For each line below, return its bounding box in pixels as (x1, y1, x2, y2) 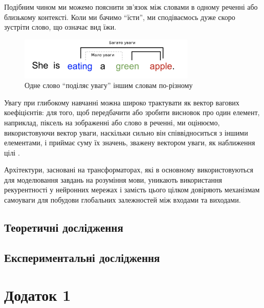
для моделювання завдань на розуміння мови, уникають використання (4, 174, 222, 185)
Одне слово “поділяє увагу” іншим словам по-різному (25, 80, 193, 91)
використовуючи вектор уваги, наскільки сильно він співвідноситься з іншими (4, 127, 248, 138)
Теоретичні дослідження (4, 219, 123, 235)
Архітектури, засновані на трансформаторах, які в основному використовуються (4, 164, 253, 175)
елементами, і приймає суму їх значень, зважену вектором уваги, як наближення (4, 137, 255, 148)
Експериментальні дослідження (4, 249, 160, 265)
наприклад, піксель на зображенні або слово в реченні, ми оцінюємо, (4, 117, 220, 127)
